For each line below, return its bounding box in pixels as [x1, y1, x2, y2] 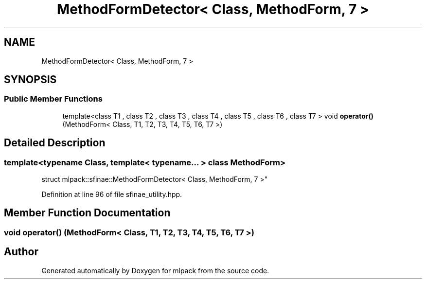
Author [4, 246, 38, 258]
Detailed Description [4, 137, 106, 149]
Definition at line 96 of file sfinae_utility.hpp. [41, 190, 182, 199]
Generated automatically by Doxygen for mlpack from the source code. [41, 266, 269, 275]
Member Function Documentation [4, 207, 171, 219]
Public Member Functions [4, 94, 103, 104]
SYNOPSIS [4, 73, 57, 86]
